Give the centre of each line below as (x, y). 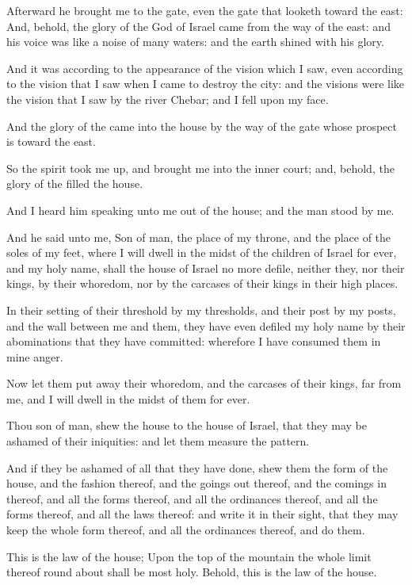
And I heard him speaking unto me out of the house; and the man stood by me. (200, 210)
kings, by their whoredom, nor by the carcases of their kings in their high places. (202, 283)
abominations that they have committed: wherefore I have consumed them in (194, 341)
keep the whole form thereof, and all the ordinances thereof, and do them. (186, 530)
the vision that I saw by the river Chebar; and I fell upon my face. (168, 99)
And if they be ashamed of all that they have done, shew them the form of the (197, 467)
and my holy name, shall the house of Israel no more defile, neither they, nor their (206, 268)
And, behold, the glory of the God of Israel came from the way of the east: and (198, 26)
